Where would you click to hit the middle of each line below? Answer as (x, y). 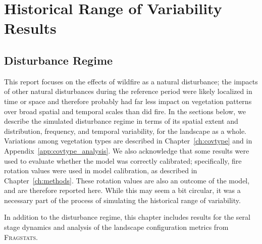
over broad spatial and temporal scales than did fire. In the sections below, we (125, 111)
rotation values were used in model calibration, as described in (101, 170)
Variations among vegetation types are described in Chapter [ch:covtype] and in (128, 141)
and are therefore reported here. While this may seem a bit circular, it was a (122, 190)
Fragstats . (21, 237)
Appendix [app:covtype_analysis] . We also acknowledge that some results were (127, 150)
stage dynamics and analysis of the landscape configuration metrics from (116, 227)
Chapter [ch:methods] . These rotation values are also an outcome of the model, (127, 180)
